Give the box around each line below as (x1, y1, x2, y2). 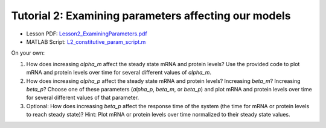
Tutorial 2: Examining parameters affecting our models (11, 9, 291, 22)
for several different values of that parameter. (26, 94, 139, 102)
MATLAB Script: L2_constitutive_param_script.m (26, 38, 146, 45)
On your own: (11, 49, 45, 56)
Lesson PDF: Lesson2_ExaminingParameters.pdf (26, 30, 147, 37)
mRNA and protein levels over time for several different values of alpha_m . (26, 69, 211, 76)
